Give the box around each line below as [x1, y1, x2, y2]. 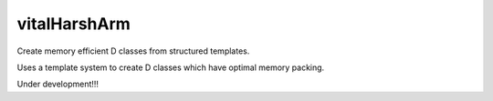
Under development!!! [16, 78, 100, 90]
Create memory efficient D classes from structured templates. [16, 45, 250, 56]
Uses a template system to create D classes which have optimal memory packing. [16, 62, 325, 73]
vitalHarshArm [16, 14, 131, 34]
